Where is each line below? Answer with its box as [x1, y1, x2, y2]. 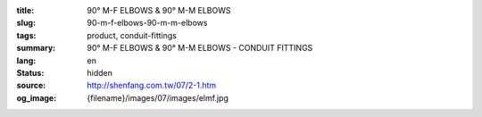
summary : [16, 43, 56, 54]
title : [16, 5, 35, 15]
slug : [16, 18, 36, 29]
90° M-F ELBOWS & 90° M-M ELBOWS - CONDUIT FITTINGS [87, 43, 313, 54]
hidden [87, 67, 113, 78]
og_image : [16, 92, 57, 103]
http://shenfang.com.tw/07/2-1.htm [87, 80, 217, 91]
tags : [16, 29, 37, 40]
